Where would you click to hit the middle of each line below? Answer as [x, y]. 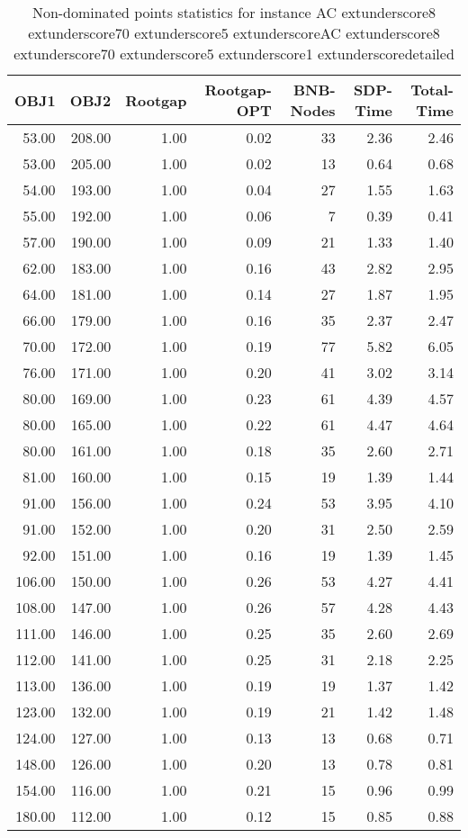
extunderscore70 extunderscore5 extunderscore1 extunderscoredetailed [234, 54]
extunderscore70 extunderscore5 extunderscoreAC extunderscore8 [234, 33]
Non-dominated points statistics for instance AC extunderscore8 [234, 12]
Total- [432, 90]
